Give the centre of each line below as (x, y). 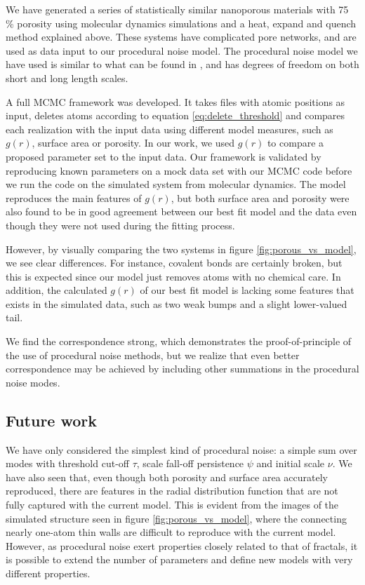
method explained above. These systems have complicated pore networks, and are (181, 37)
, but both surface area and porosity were (260, 197)
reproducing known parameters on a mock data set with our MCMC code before (179, 170)
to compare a (296, 143)
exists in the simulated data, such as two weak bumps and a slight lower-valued (177, 303)
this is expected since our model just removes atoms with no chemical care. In (173, 276)
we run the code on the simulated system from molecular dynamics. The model (176, 184)
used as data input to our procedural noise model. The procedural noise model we (182, 50)
